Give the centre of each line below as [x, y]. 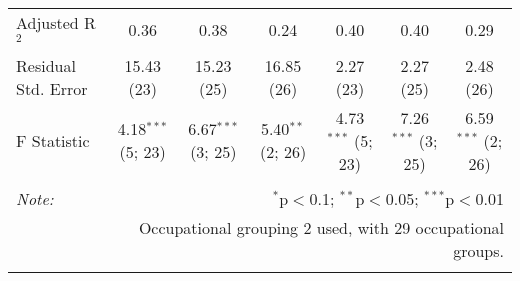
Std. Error [52, 88]
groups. [478, 250]
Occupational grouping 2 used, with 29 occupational [321, 227]
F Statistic [53, 140]
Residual [46, 65]
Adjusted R [56, 22]
